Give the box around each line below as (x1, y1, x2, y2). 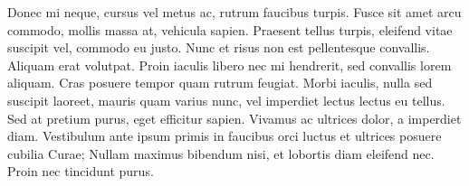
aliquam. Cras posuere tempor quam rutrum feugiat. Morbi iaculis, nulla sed (7, 73, 433, 92)
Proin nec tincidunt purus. (7, 162, 154, 181)
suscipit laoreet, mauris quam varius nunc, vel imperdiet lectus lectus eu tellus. (7, 90, 445, 109)
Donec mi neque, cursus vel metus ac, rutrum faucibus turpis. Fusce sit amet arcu (7, 3, 462, 21)
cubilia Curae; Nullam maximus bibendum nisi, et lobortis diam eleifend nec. (7, 144, 435, 163)
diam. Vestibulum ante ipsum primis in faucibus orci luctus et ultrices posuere (7, 126, 442, 145)
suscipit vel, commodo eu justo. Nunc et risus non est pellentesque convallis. (7, 38, 430, 57)
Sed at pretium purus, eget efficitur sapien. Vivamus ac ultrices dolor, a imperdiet (7, 108, 462, 127)
